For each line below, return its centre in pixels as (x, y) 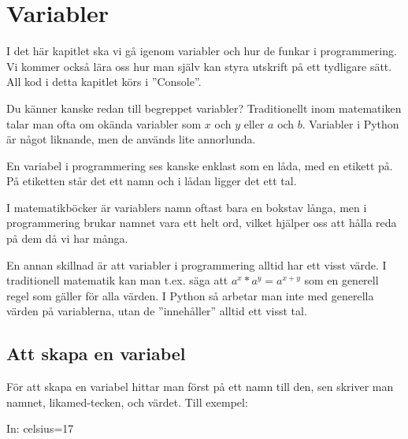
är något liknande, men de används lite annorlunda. (131, 139)
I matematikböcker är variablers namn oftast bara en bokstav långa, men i (187, 207)
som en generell (341, 280)
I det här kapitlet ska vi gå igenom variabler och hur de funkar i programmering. (202, 51)
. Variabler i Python (351, 123)
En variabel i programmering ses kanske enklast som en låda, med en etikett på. (200, 165)
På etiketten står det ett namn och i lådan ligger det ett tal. (152, 181)
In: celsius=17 (40, 428)
